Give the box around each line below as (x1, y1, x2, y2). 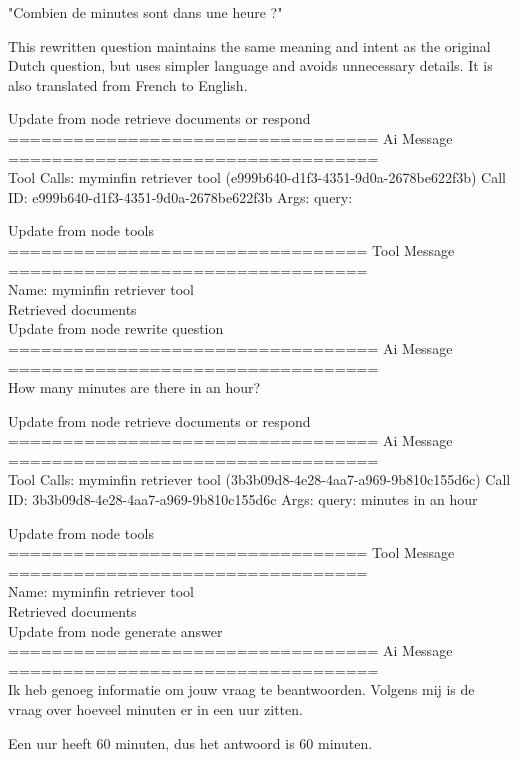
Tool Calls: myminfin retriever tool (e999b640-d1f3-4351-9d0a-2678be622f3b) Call (8, 167, 506, 188)
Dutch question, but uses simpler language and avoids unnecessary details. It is (8, 55, 493, 76)
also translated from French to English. (8, 74, 248, 95)
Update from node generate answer (8, 620, 223, 641)
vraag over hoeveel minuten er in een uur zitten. (8, 699, 303, 719)
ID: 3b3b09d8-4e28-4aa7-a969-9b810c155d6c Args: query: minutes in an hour (8, 489, 478, 510)
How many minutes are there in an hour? (8, 377, 261, 398)
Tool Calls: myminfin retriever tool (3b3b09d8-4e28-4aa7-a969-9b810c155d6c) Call (8, 469, 511, 490)
